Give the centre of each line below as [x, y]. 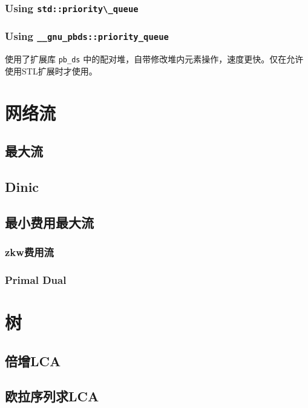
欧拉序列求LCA [52, 396]
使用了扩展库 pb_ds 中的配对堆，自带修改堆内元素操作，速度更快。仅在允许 [154, 59]
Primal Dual [36, 279]
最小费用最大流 [49, 222]
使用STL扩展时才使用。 [51, 71]
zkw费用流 [29, 252]
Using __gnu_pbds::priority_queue [87, 36]
